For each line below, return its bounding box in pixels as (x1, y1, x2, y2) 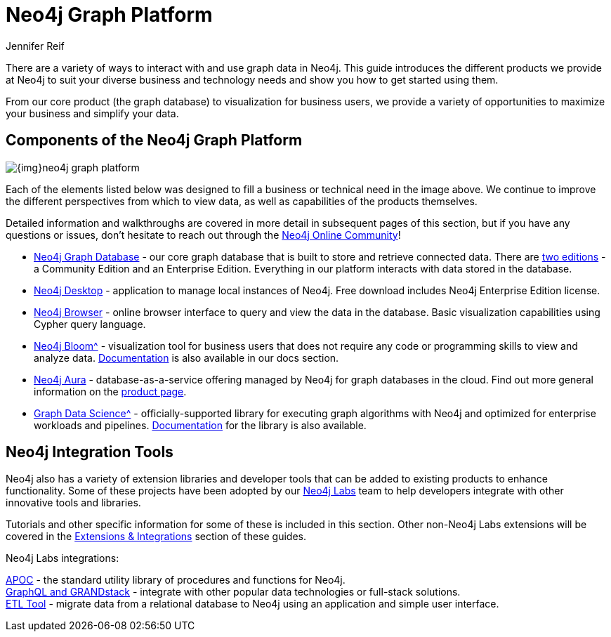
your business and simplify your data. (6, 107, 179, 119)
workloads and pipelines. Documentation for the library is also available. (34, 419, 367, 431)
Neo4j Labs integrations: (6, 552, 119, 565)
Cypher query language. (34, 317, 146, 330)
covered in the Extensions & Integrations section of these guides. (6, 530, 306, 543)
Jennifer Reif (6, 39, 65, 52)
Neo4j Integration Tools (6, 443, 173, 461)
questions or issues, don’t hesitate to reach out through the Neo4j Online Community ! (6, 228, 401, 241)
